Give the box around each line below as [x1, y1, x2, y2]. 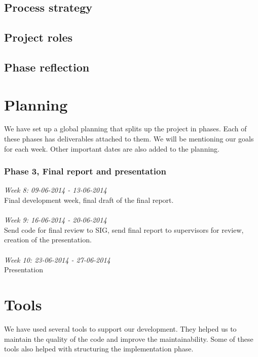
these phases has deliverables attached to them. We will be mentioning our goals [4, 133, 254, 144]
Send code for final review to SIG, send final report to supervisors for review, [4, 224, 244, 235]
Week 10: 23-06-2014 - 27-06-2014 [4, 254, 110, 265]
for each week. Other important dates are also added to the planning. [4, 143, 219, 154]
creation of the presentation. [4, 234, 92, 245]
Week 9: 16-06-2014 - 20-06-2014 [4, 215, 107, 225]
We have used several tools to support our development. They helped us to [4, 323, 237, 334]
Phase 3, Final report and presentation [4, 165, 166, 177]
